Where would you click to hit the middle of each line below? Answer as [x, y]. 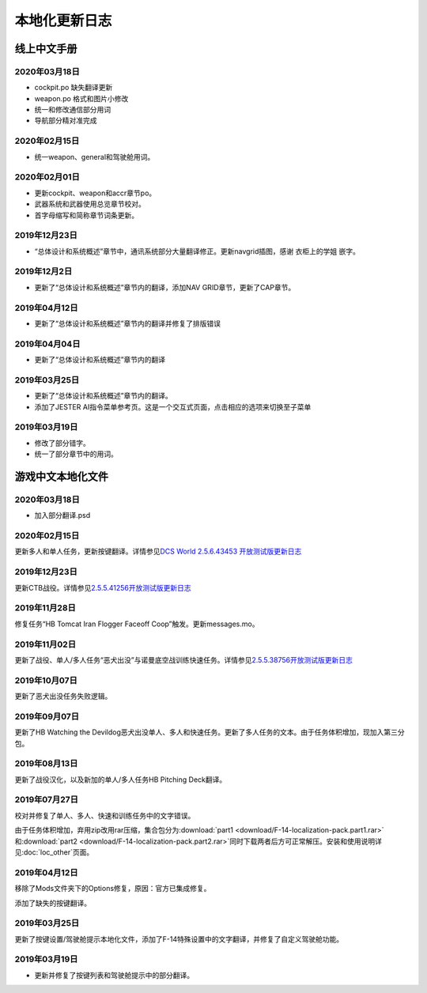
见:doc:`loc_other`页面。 [54, 852]
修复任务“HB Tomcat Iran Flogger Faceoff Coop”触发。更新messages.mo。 [137, 624]
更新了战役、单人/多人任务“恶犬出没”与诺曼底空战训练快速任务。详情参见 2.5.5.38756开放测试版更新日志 [184, 659]
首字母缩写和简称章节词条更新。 [86, 215]
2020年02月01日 [47, 177]
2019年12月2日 [43, 271]
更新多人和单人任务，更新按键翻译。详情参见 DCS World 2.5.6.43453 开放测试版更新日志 [158, 551]
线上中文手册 [46, 49]
